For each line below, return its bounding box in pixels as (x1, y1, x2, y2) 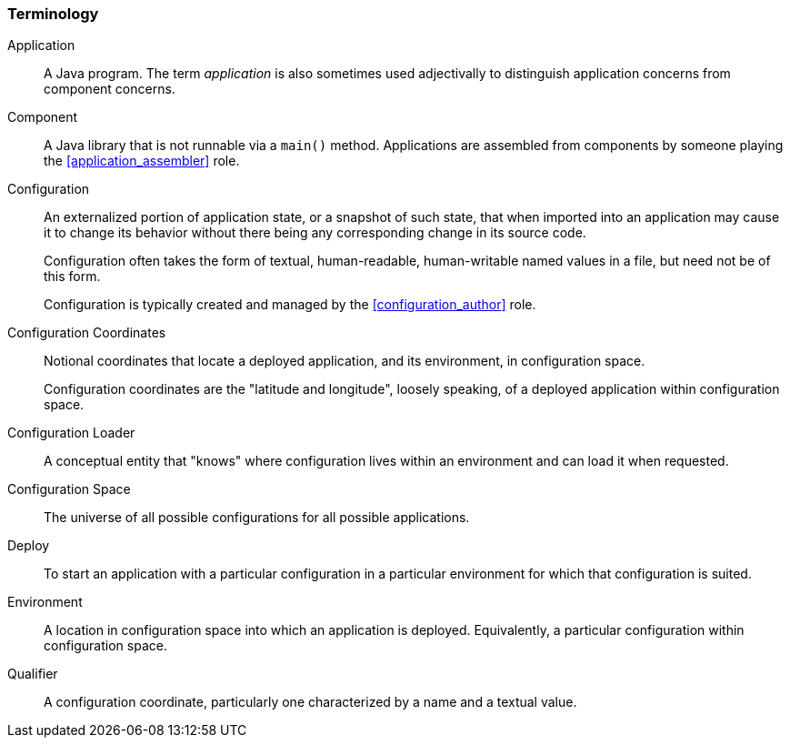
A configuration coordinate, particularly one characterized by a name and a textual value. (44, 694, 577, 710)
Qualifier (7, 666, 58, 682)
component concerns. (44, 81, 175, 97)
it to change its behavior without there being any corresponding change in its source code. (44, 225, 586, 241)
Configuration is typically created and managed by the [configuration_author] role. (44, 297, 536, 313)
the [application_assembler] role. (44, 153, 240, 169)
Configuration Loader (7, 425, 135, 441)
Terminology (7, 5, 99, 23)
